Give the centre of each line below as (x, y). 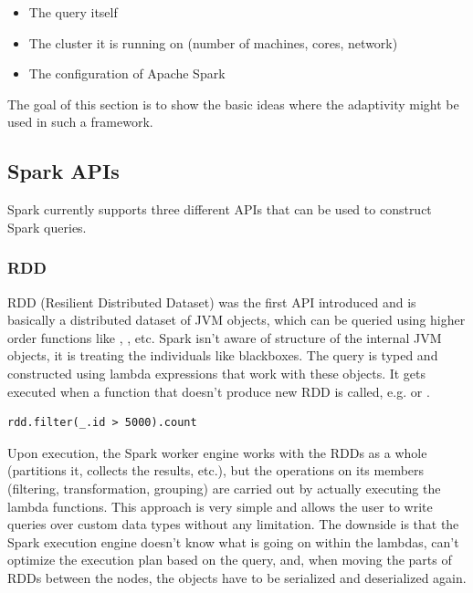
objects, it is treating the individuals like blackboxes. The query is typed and (223, 355)
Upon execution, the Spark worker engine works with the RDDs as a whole (217, 452)
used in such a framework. (80, 122)
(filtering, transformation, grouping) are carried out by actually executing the (224, 488)
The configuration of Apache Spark (127, 73)
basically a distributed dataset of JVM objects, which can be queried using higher (236, 320)
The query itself (73, 12)
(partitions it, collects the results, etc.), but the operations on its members (216, 470)
